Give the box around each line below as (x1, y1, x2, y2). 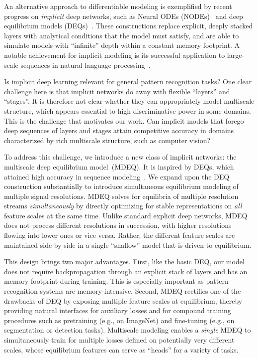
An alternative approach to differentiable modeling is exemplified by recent (4, 1, 232, 11)
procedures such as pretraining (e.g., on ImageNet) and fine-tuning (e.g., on (4, 315, 235, 325)
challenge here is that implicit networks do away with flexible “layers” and (4, 86, 230, 96)
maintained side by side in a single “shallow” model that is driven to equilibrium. (4, 239, 252, 250)
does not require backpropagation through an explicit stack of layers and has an (4, 266, 248, 276)
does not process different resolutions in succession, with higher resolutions (4, 220, 232, 230)
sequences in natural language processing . (20, 59, 151, 70)
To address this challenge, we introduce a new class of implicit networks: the (4, 152, 237, 162)
